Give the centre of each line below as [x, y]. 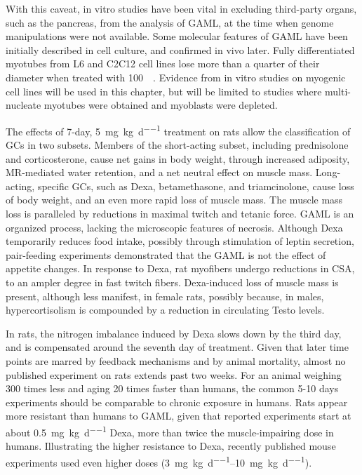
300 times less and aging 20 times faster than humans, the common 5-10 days [172, 388]
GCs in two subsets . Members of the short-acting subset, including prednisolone [177, 145]
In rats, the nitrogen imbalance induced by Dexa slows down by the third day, [174, 333]
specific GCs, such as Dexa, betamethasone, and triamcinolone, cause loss [196, 186]
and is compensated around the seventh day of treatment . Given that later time [177, 347]
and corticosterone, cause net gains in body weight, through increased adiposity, [178, 158]
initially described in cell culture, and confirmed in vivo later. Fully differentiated [180, 49]
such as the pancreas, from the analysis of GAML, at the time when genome [170, 22]
